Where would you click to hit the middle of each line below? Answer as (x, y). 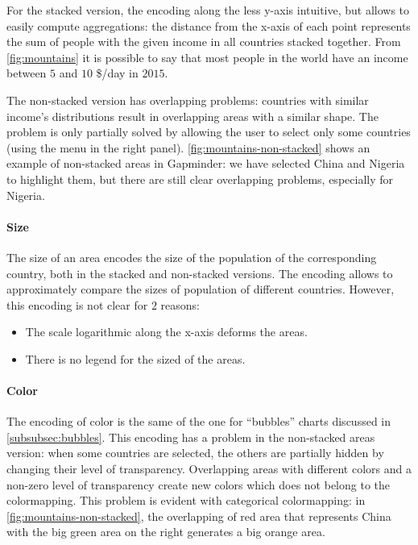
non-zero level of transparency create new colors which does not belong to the (198, 484)
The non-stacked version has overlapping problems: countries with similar (188, 100)
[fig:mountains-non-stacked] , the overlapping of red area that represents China (199, 516)
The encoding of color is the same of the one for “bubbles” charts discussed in (199, 421)
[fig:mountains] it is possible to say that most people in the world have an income (207, 57)
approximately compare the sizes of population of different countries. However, (201, 289)
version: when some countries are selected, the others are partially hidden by (195, 453)
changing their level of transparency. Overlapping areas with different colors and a (209, 469)
